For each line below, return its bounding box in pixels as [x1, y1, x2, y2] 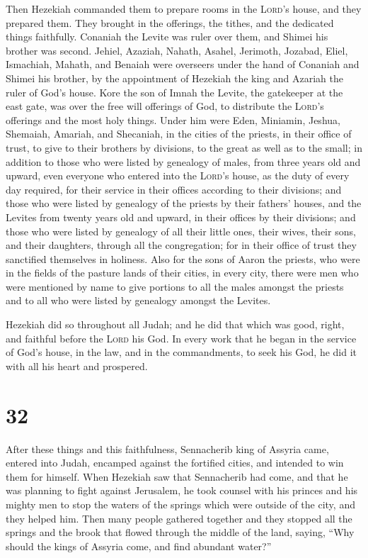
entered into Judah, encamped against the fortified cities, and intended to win [6, 455, 344, 470]
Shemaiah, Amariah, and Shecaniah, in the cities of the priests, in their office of [6, 126, 352, 141]
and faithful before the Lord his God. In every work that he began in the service [6, 330, 357, 345]
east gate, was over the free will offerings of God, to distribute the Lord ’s [6, 99, 324, 113]
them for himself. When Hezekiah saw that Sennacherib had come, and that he [6, 469, 348, 484]
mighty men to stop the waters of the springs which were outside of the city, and [6, 496, 355, 511]
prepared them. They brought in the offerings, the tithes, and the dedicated [6, 15, 334, 30]
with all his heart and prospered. [6, 358, 148, 373]
